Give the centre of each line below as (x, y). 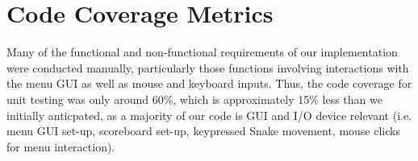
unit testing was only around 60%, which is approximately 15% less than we (194, 99)
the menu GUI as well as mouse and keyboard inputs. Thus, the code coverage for (209, 83)
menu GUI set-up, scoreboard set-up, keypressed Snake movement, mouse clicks (203, 131)
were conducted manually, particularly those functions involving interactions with (208, 67)
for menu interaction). (61, 146)
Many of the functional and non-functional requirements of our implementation (202, 52)
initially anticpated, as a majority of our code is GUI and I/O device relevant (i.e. (209, 115)
